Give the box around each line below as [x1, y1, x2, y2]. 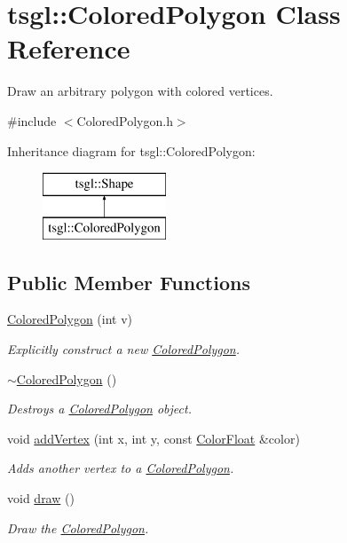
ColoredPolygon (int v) [7, 310, 133, 328]
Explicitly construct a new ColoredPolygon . [7, 340, 241, 358]
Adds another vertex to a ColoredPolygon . [7, 459, 234, 477]
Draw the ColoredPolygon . [7, 518, 149, 537]
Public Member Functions [7, 268, 250, 295]
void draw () [7, 489, 75, 508]
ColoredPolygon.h [76, 111, 173, 130]
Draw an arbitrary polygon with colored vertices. [7, 82, 273, 100]
